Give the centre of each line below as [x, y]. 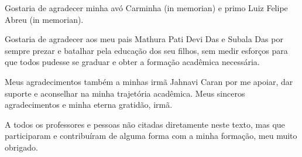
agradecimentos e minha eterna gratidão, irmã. [89, 105]
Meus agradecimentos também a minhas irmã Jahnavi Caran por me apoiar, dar [149, 81]
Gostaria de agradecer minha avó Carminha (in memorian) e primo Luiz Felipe [146, 8]
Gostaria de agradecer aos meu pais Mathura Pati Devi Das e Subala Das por [144, 39]
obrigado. [21, 147]
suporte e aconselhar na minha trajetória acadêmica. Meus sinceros [125, 93]
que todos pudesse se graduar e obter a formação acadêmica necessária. [132, 62]
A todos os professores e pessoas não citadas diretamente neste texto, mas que [145, 124]
